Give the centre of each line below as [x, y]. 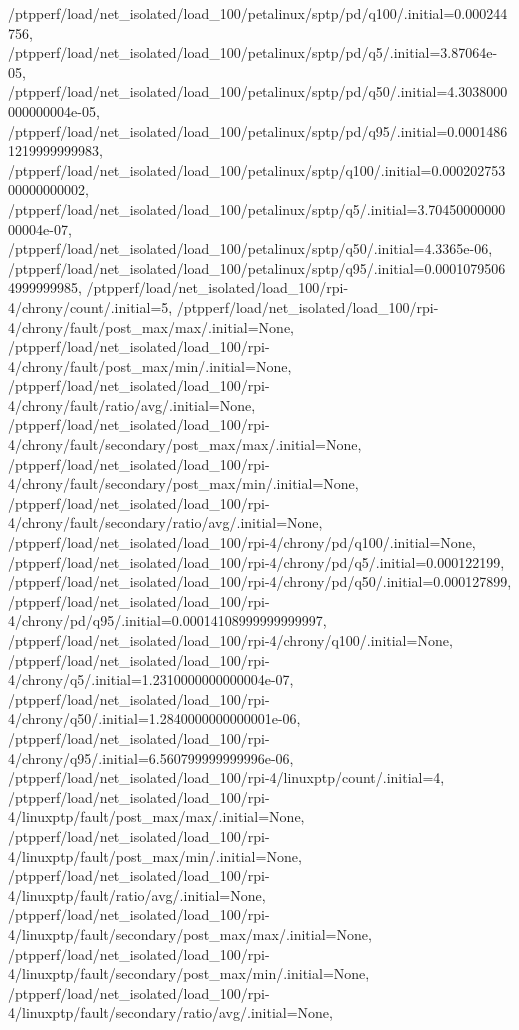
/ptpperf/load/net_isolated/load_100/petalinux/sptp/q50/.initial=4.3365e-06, [250, 248]
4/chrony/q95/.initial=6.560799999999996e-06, [151, 757]
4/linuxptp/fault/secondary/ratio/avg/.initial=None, [170, 1012]
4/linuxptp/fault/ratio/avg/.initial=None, [137, 894]
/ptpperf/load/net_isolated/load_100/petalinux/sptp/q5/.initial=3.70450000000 [257, 208]
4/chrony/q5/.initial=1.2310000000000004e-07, [151, 679]
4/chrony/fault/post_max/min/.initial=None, [150, 365]
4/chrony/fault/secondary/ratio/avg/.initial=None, [165, 522]
